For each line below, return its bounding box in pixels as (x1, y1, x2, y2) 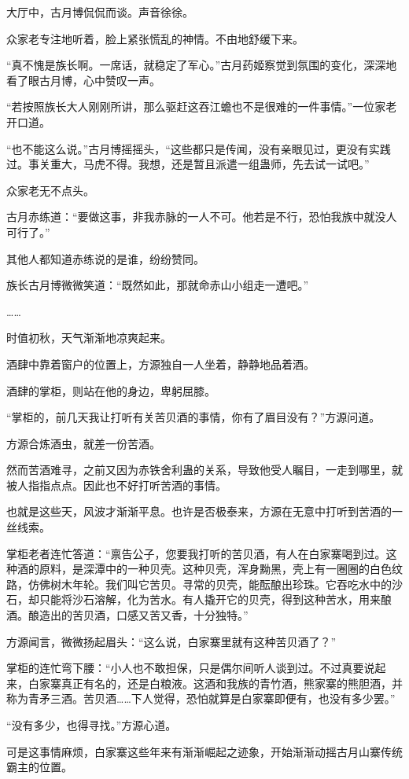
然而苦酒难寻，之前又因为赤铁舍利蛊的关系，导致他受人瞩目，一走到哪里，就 (6, 461, 403, 478)
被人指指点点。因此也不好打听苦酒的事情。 (6, 476, 227, 493)
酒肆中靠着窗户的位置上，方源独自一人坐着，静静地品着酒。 (6, 355, 315, 372)
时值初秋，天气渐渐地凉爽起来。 (6, 329, 171, 346)
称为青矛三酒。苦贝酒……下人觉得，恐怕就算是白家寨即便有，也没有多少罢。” (6, 690, 396, 707)
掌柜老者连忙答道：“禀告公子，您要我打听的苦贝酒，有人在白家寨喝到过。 (6, 545, 386, 561)
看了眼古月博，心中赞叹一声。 (6, 72, 160, 88)
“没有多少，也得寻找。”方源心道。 (6, 717, 177, 733)
